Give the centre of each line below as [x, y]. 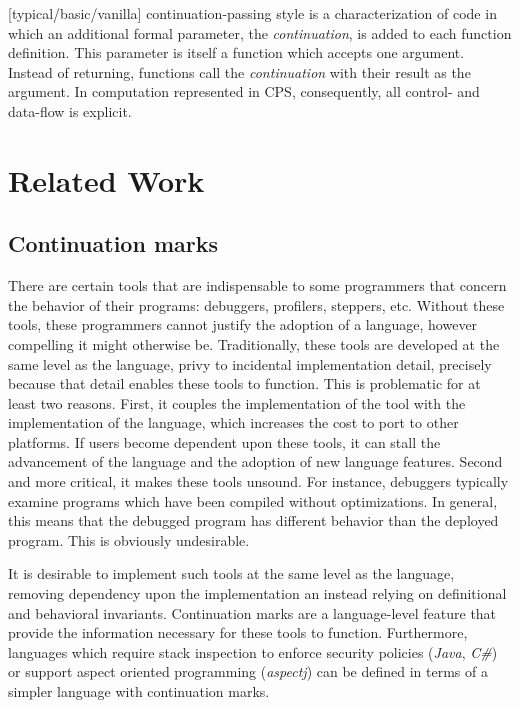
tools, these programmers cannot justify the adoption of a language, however [243, 324]
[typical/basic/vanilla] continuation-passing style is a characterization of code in [252, 13]
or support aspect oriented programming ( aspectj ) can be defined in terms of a [248, 671]
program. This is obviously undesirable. [129, 539]
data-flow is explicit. [70, 110]
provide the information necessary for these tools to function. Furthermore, [238, 632]
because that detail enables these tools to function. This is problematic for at [244, 383]
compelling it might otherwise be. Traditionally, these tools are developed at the [254, 343]
